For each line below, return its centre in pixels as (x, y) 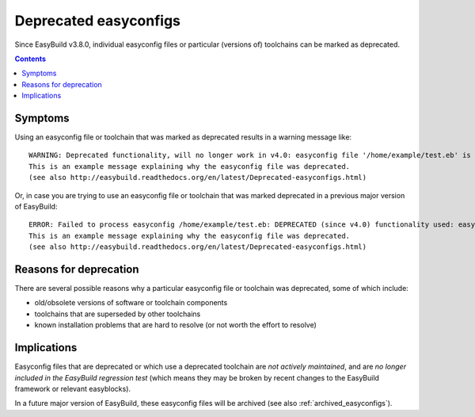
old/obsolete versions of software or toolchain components (131, 303)
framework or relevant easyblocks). (72, 388)
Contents (30, 59)
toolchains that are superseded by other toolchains (118, 314)
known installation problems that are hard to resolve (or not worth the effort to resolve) (175, 325)
